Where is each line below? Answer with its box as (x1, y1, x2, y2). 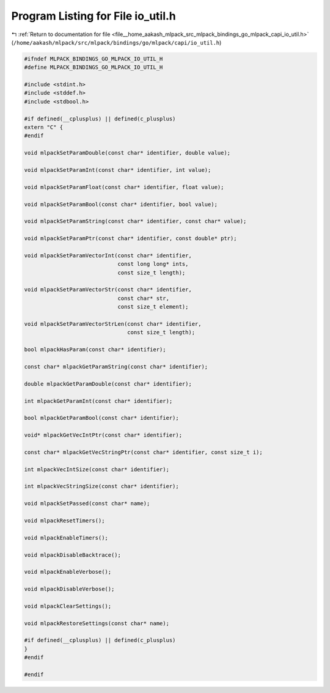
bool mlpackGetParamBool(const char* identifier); (24, 414, 180, 422)
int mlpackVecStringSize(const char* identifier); (24, 483, 180, 490)
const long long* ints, (117, 260, 189, 268)
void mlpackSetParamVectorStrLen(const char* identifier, (24, 321, 202, 328)
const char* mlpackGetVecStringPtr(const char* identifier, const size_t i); (24, 449, 263, 455)
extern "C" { (24, 124, 64, 131)
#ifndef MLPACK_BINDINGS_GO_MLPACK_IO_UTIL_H (24, 55, 163, 62)
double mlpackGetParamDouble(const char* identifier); (24, 380, 192, 387)
